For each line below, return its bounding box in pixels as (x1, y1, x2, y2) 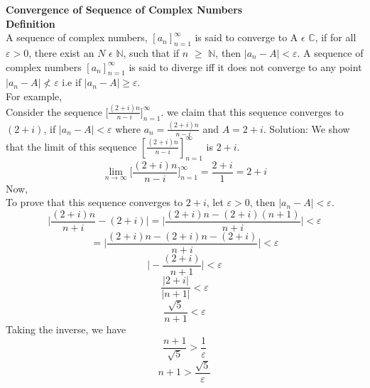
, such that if (123, 45, 180, 60)
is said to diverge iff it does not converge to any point (129, 59, 362, 74)
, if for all (315, 30, 357, 45)
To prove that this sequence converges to (6, 195, 183, 210)
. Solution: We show (263, 121, 350, 136)
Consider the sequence (6, 104, 102, 119)
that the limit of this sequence (6, 139, 137, 153)
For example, (6, 88, 62, 103)
